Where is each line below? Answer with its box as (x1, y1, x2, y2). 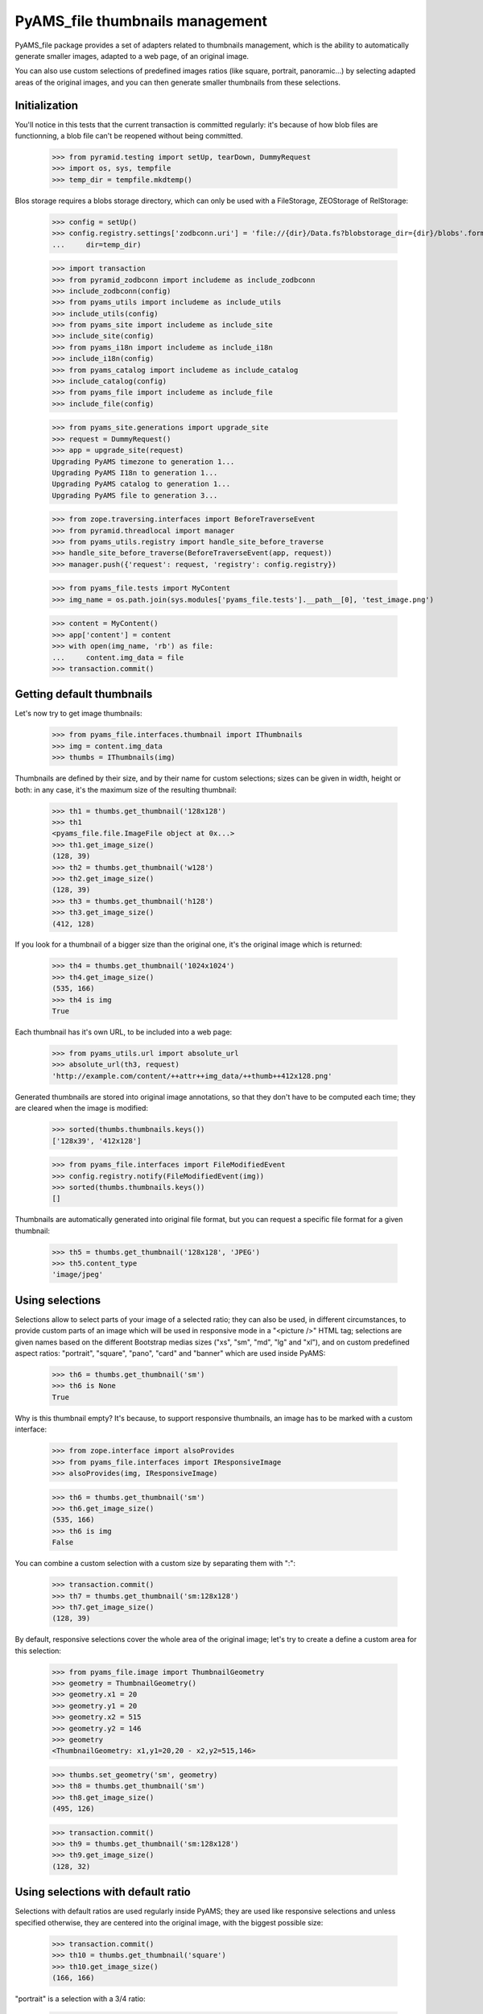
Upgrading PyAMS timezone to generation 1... (52, 457, 235, 466)
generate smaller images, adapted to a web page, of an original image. (14, 51, 250, 60)
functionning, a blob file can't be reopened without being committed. (14, 131, 243, 141)
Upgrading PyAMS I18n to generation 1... (52, 468, 218, 477)
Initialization (14, 98, 79, 112)
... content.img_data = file (52, 653, 184, 662)
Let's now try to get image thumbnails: (14, 709, 142, 719)
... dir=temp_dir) (52, 240, 142, 249)
